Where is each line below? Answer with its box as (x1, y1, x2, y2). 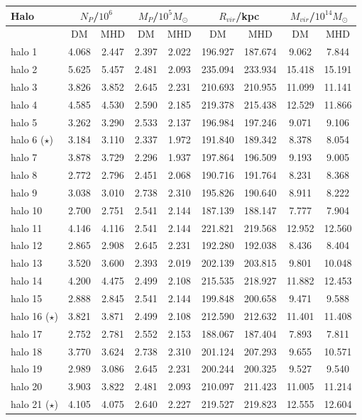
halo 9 (11, 184, 38, 199)
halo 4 (11, 96, 38, 111)
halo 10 (11, 202, 43, 217)
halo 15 (11, 291, 43, 305)
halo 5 (11, 114, 38, 129)
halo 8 (11, 167, 38, 182)
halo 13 (11, 255, 43, 270)
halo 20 (11, 379, 43, 394)
